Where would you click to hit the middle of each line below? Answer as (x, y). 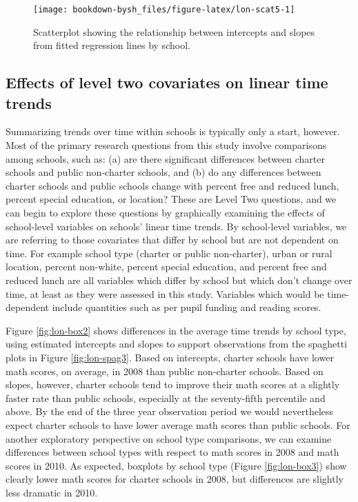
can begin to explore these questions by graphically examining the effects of (165, 212)
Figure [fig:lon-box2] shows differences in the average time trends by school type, (176, 330)
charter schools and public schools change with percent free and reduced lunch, (172, 185)
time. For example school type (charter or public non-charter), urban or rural (169, 253)
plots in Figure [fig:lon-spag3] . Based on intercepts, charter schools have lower (170, 357)
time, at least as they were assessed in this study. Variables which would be (165, 293)
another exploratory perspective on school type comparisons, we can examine (169, 438)
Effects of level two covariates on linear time (167, 82)
